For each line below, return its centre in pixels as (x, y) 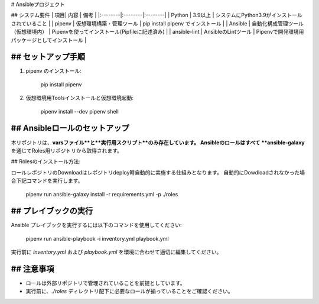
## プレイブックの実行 (52, 211)
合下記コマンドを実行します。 (47, 181)
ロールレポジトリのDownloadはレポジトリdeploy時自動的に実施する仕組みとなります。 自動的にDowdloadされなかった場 (158, 172)
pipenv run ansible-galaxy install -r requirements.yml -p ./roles (102, 194)
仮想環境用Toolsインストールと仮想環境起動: (80, 98)
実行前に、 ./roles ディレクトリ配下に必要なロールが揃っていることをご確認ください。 (129, 291)
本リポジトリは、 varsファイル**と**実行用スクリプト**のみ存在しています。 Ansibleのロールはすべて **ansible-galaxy (158, 143)
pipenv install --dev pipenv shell (80, 111)
